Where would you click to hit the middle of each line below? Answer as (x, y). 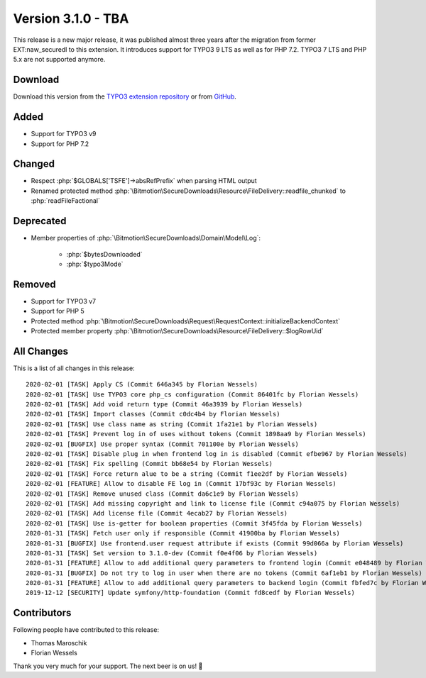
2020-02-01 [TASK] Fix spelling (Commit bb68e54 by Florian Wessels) (149, 464)
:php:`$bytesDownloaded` (104, 254)
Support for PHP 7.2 (60, 144)
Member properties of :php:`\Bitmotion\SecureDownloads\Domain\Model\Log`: (146, 238)
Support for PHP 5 (58, 311)
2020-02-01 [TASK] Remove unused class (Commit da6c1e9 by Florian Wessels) (163, 494)
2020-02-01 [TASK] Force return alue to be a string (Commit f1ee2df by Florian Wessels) (187, 474)
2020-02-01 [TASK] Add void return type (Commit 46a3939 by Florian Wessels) (164, 405)
